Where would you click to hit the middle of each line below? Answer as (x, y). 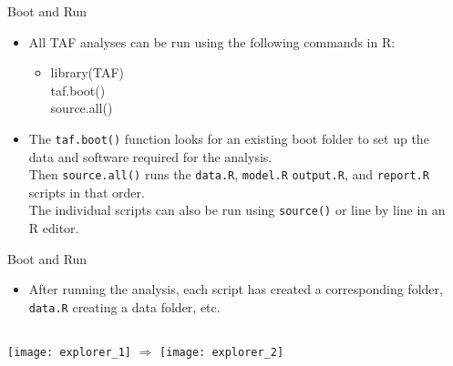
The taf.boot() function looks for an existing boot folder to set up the (229, 138)
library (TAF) (88, 72)
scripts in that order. (87, 192)
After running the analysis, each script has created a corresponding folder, (236, 289)
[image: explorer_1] (70, 352)
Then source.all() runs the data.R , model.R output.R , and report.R (229, 174)
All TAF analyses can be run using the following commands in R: (212, 41)
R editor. (54, 228)
